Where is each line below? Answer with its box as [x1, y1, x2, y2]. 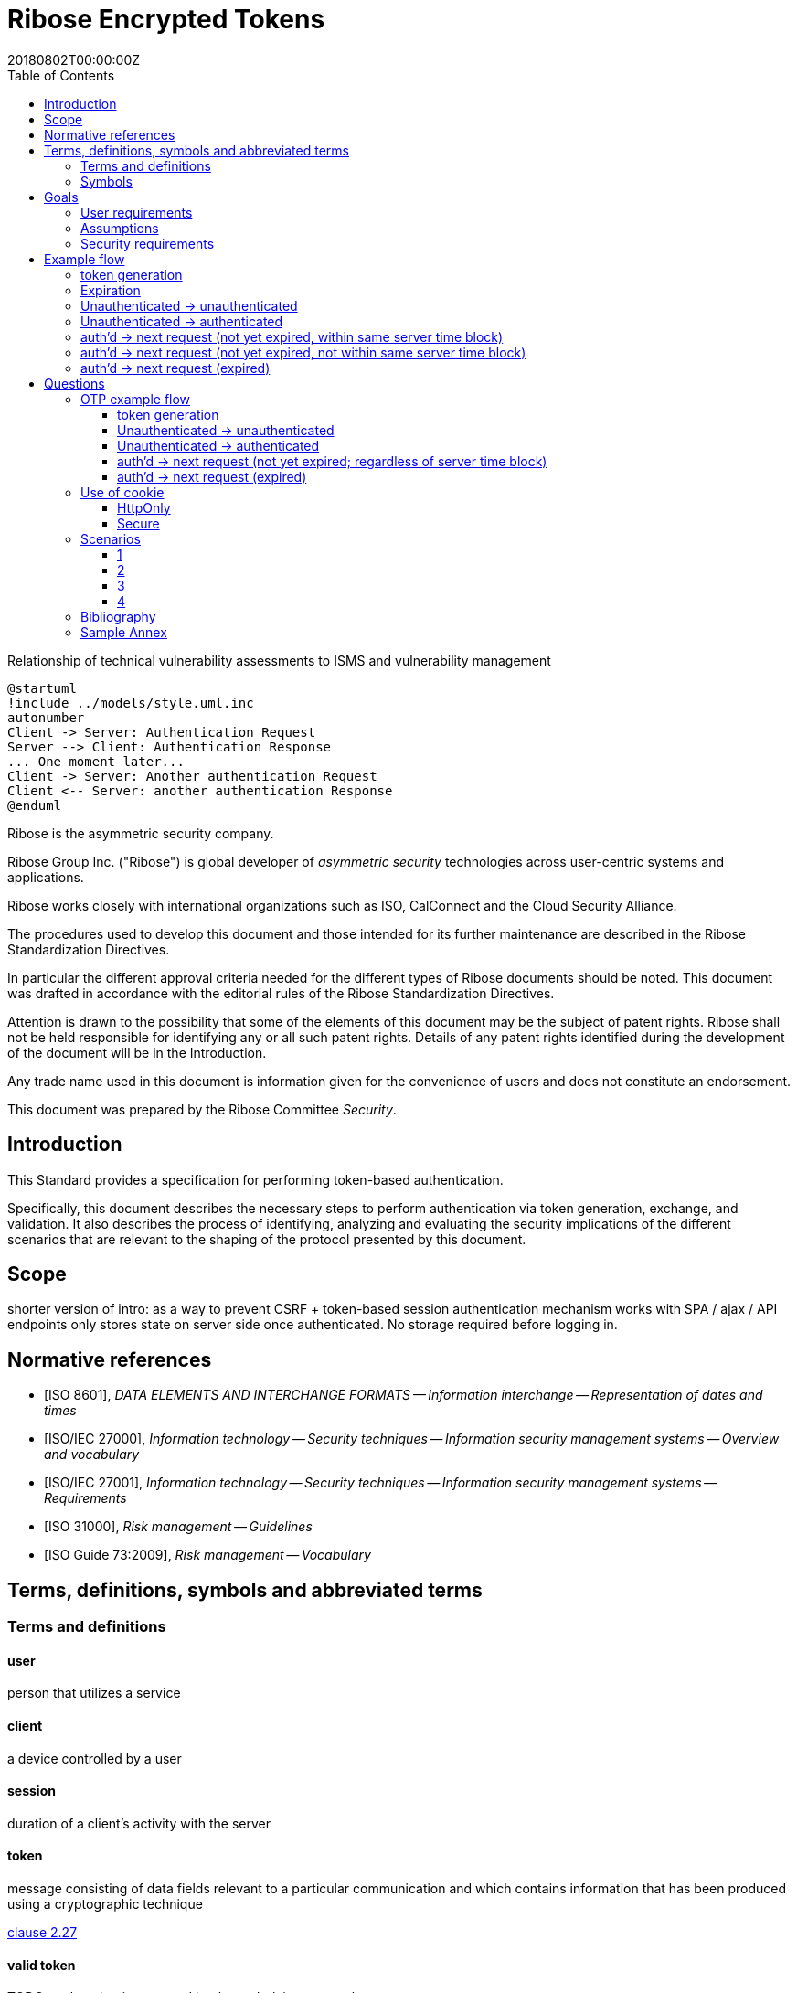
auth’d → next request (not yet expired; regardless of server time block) [117, 453, 547, 469]
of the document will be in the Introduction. [7, 1044, 267, 1060]
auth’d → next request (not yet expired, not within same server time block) [80, 344, 526, 360]
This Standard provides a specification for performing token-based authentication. [7, 1171, 504, 1188]
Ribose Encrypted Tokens [7, 4, 325, 35]
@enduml [7, 797, 62, 813]
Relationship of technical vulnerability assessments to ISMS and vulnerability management [7, 652, 551, 668]
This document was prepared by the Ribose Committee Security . [7, 1101, 397, 1117]
